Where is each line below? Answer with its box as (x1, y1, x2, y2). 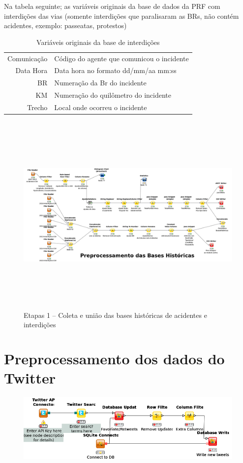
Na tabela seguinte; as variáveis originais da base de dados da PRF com (4, 1, 220, 11)
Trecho (27, 102, 48, 112)
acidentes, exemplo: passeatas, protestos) (4, 20, 127, 31)
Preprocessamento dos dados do (4, 348, 225, 368)
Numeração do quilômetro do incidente (54, 90, 171, 100)
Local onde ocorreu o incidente (54, 102, 147, 112)
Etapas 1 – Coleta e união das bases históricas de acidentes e (24, 309, 207, 320)
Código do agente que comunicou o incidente (54, 53, 189, 63)
